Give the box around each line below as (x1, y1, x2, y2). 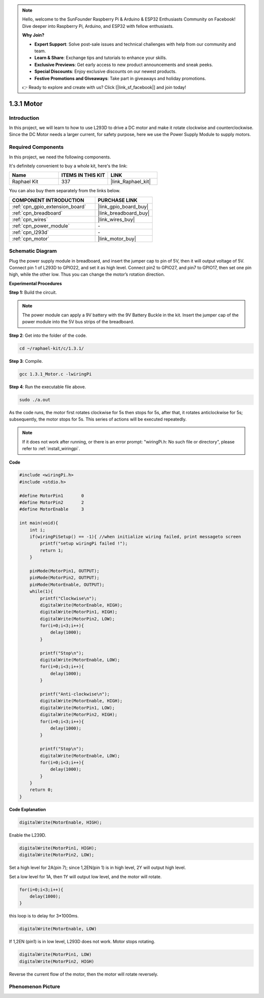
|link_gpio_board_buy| (98, 203, 149, 210)
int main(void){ (19, 520, 59, 526)
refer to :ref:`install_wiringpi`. (22, 445, 80, 452)
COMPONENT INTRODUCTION (12, 197, 85, 203)
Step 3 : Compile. (9, 358, 44, 364)
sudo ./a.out (19, 397, 51, 402)
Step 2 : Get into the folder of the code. (9, 333, 88, 338)
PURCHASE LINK (98, 197, 138, 203)
